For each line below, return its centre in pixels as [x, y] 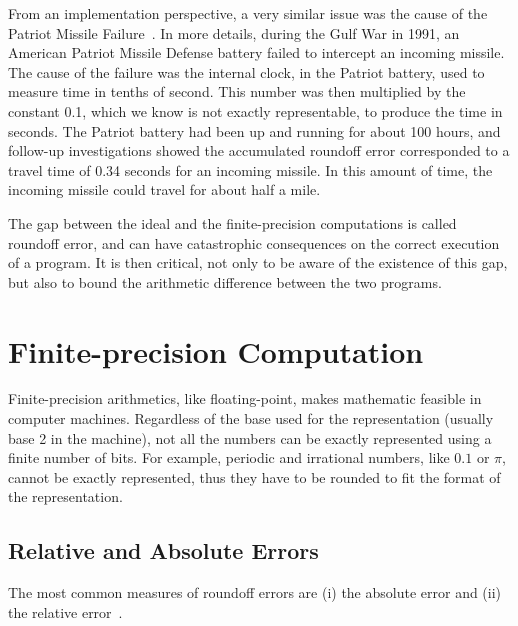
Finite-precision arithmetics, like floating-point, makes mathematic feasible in [245, 398]
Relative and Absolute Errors [163, 550]
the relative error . [65, 611]
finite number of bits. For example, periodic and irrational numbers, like [229, 457]
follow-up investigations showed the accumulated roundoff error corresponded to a [259, 150]
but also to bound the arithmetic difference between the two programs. [225, 281]
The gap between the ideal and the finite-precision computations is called [232, 222]
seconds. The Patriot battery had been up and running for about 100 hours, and [254, 130]
